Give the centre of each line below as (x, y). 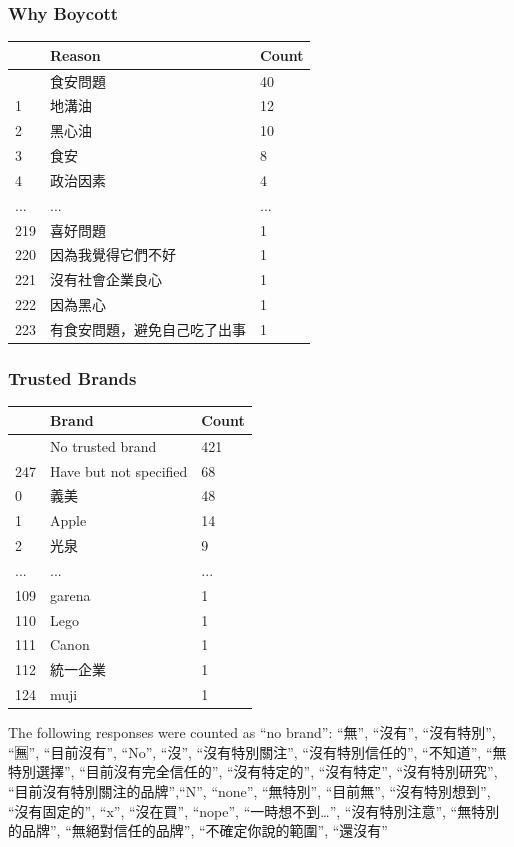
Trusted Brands (72, 378)
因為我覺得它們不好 (113, 254)
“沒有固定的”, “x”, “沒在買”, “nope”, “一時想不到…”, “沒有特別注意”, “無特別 (254, 810)
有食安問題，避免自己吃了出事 (148, 329)
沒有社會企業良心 (106, 279)
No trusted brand (103, 445)
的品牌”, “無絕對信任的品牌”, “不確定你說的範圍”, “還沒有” (198, 830)
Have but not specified (119, 470)
